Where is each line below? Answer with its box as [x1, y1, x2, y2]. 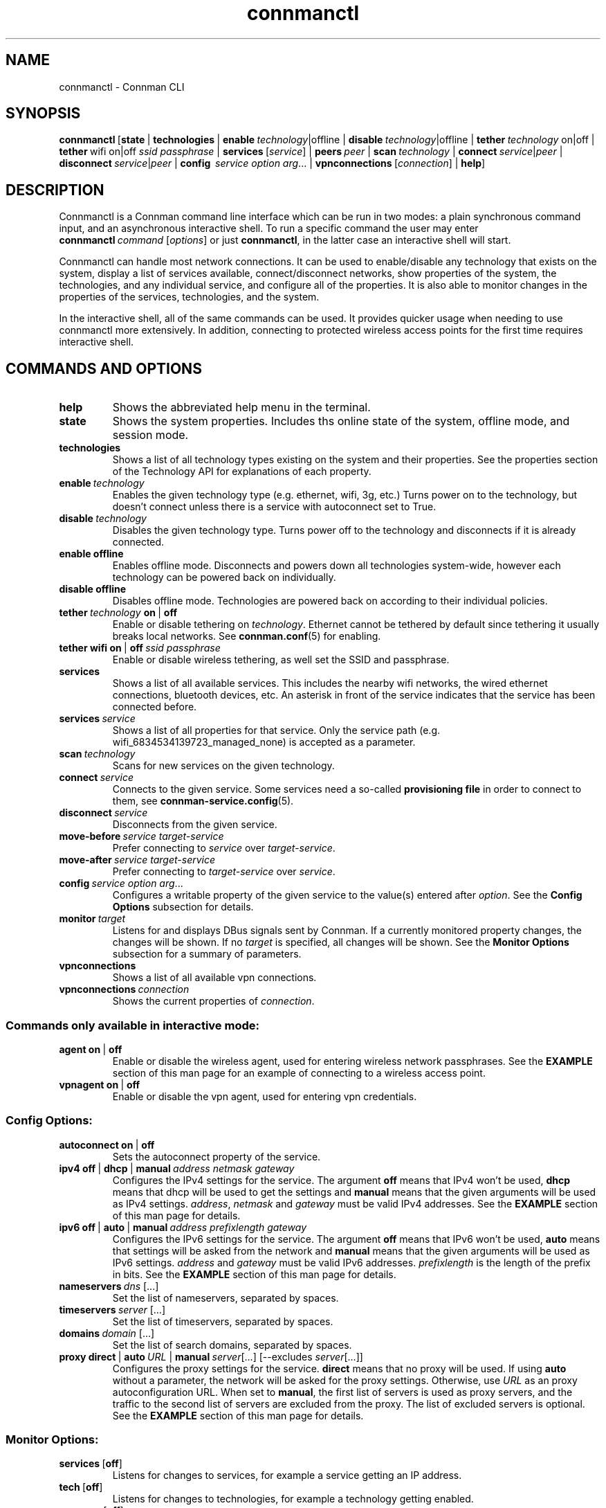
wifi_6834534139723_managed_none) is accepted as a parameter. [112, 736, 416, 748]
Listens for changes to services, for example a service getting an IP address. [112, 1469, 462, 1482]
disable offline [59, 583, 127, 595]
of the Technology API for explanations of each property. [112, 465, 371, 478]
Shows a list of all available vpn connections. [112, 971, 317, 984]
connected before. [112, 701, 197, 713]
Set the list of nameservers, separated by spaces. [112, 1291, 339, 1304]
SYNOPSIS [6, 105, 81, 123]
